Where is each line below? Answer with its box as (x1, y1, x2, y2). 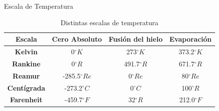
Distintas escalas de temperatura (60, 17, 159, 27)
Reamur (12, 70, 40, 80)
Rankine (12, 58, 40, 68)
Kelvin (15, 47, 38, 57)
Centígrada (7, 82, 45, 93)
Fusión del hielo (108, 34, 163, 44)
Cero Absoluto (52, 34, 102, 44)
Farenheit (10, 95, 43, 105)
